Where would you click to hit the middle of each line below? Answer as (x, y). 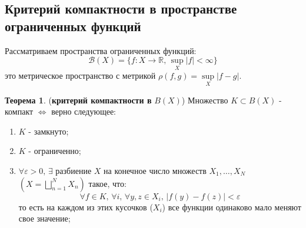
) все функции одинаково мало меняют (232, 207)
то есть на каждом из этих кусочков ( (86, 207)
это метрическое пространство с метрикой (80, 76)
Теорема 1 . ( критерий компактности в (78, 100)
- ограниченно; (55, 151)
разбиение (74, 170)
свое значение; (44, 218)
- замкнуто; (49, 131)
